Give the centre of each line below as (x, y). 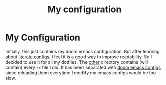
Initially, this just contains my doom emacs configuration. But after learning (82, 51)
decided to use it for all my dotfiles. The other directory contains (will (77, 62)
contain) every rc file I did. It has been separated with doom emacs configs (83, 67)
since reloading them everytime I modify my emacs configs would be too (81, 73)
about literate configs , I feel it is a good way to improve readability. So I (79, 57)
